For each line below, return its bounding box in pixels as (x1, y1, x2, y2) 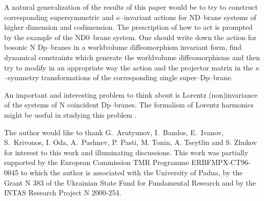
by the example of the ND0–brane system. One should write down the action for (4, 31, 257, 42)
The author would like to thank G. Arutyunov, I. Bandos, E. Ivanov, (4, 126, 224, 137)
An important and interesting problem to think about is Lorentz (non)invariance (4, 89, 258, 100)
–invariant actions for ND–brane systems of (120, 11, 256, 22)
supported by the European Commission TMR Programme (4, 157, 189, 168)
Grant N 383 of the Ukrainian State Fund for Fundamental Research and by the (4, 177, 256, 188)
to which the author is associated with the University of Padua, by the (21, 167, 243, 177)
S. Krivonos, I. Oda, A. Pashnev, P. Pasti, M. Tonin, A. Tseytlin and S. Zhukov (4, 137, 257, 148)
